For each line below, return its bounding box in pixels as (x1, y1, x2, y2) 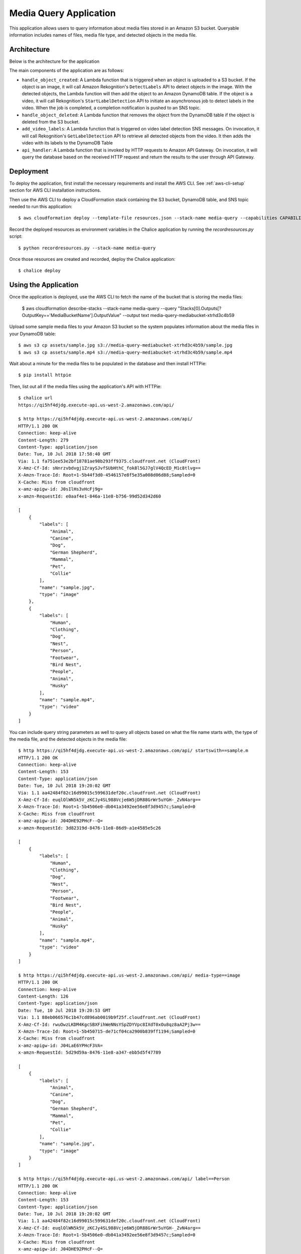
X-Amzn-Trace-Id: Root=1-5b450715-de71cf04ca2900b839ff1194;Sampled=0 (18, 1028, 196, 1034)
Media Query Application (9, 8, 116, 19)
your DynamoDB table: (9, 331, 56, 337)
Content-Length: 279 (18, 437, 69, 443)
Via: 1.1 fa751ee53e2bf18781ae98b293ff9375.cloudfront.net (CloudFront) (18, 458, 201, 464)
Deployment (9, 167, 49, 176)
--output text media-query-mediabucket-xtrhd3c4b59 (122, 312, 235, 319)
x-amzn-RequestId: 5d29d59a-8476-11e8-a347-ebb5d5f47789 (18, 1050, 162, 1055)
